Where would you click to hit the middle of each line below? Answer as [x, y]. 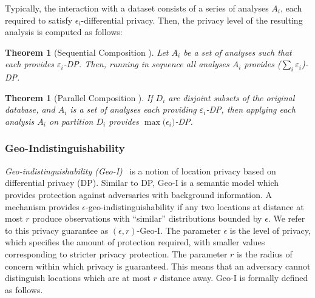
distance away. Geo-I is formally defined [234, 278]
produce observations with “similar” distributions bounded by [147, 218]
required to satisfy [39, 20]
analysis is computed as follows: [64, 32]
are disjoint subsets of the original [232, 97]
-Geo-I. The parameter [179, 230]
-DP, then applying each [251, 109]
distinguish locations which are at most [78, 278]
